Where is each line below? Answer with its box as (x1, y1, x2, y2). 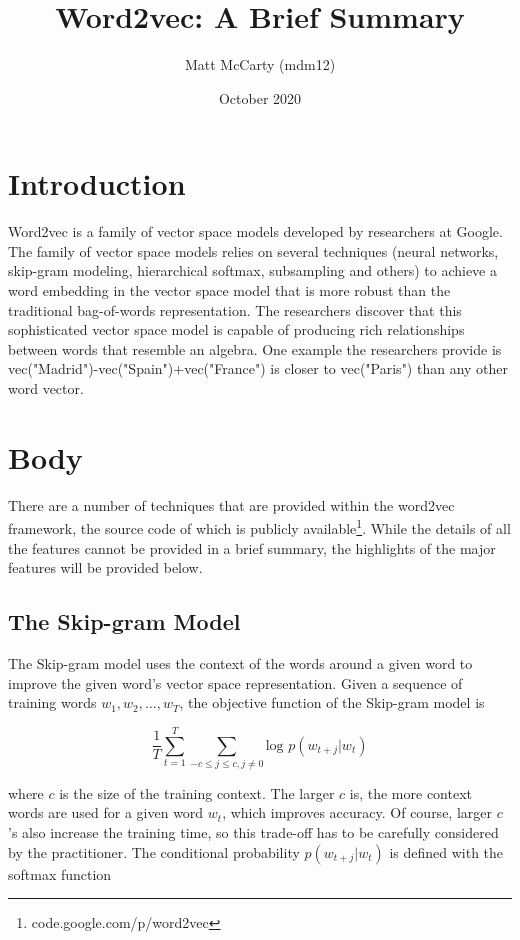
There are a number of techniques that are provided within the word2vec (8, 494, 455, 515)
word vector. (8, 378, 84, 398)
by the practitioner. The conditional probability (8, 841, 300, 862)
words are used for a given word (8, 802, 204, 823)
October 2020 (218, 87, 302, 108)
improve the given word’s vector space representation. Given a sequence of (8, 672, 463, 693)
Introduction (8, 163, 186, 204)
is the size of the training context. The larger (59, 782, 335, 803)
